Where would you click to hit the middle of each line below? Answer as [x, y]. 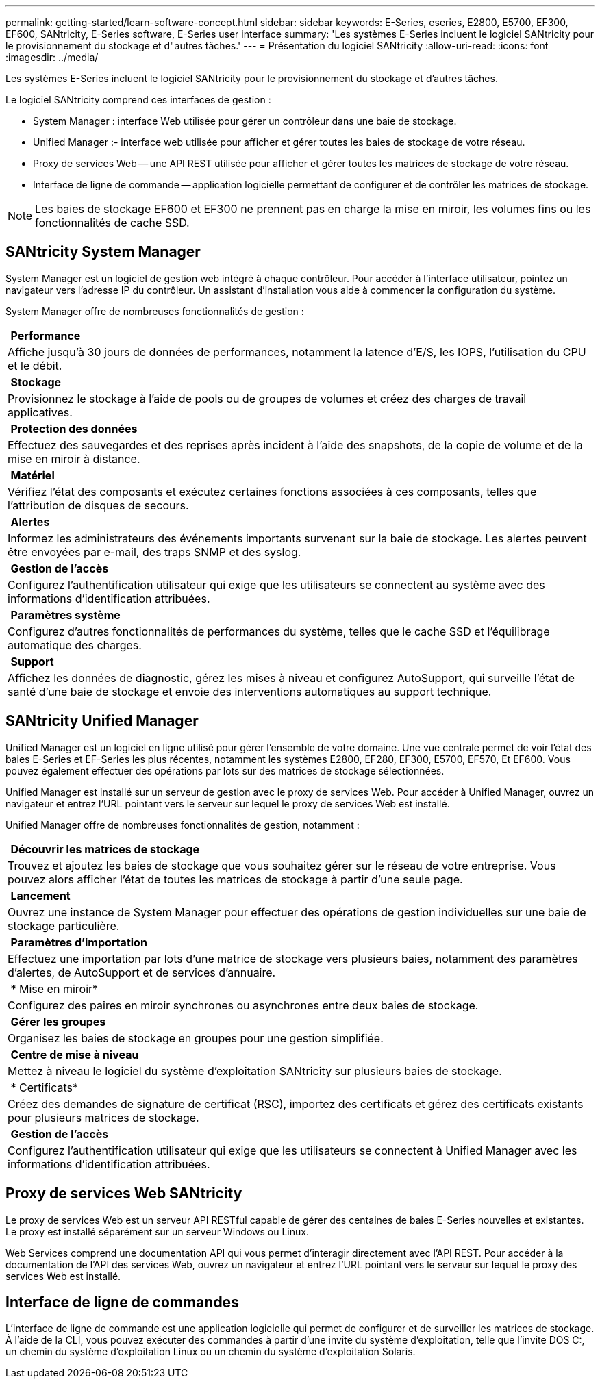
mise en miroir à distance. [74, 458]
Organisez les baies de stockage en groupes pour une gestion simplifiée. [196, 1038]
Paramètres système [65, 615]
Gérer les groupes [58, 1021]
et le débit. [35, 365]
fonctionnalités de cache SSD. [112, 223]
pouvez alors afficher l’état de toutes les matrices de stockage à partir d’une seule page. [235, 879]
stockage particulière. [64, 926]
